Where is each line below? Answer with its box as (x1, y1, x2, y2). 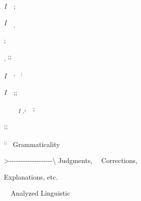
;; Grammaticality (4, 138, 60, 149)
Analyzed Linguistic (10, 188, 70, 198)
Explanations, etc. (4, 171, 58, 182)
